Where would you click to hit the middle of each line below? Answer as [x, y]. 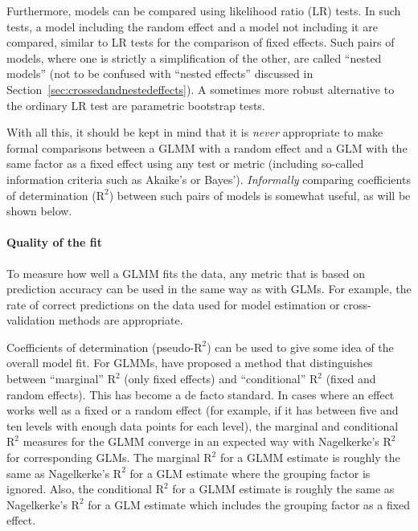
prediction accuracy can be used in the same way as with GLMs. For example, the [209, 289]
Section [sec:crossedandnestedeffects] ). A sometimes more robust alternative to [201, 89]
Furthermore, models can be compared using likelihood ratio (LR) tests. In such [204, 10]
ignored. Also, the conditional [79, 489]
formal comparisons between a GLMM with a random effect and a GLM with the [207, 147]
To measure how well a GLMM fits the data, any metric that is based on [186, 273]
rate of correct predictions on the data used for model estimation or [173, 304]
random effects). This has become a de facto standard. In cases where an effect [201, 394]
